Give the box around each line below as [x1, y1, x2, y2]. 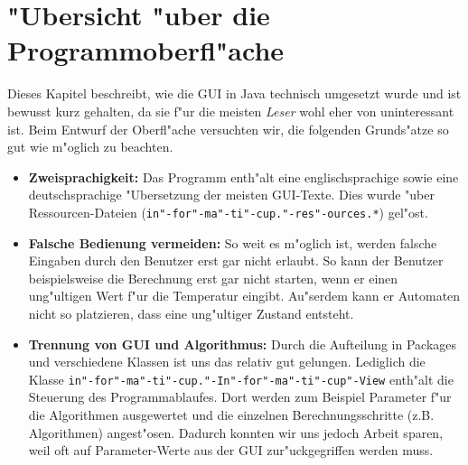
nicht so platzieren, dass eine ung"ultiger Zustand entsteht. [28, 303, 354, 322]
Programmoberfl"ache [7, 32, 285, 69]
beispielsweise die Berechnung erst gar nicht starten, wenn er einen [28, 268, 398, 287]
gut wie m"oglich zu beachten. [7, 137, 173, 156]
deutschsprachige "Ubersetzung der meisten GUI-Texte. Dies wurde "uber [28, 185, 435, 204]
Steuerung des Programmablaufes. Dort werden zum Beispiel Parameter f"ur [28, 387, 452, 406]
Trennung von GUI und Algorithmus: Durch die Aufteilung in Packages [28, 334, 457, 353]
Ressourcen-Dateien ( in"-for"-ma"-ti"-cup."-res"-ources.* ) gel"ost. [28, 202, 428, 221]
